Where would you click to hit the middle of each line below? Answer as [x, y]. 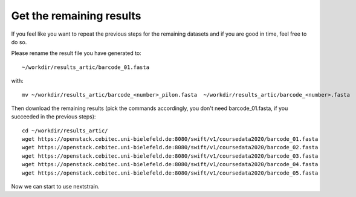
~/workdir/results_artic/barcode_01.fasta [86, 67]
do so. [19, 42]
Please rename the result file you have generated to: [76, 53]
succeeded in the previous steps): [53, 117]
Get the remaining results [76, 16]
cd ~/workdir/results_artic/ [65, 131]
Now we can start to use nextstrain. [55, 187]
